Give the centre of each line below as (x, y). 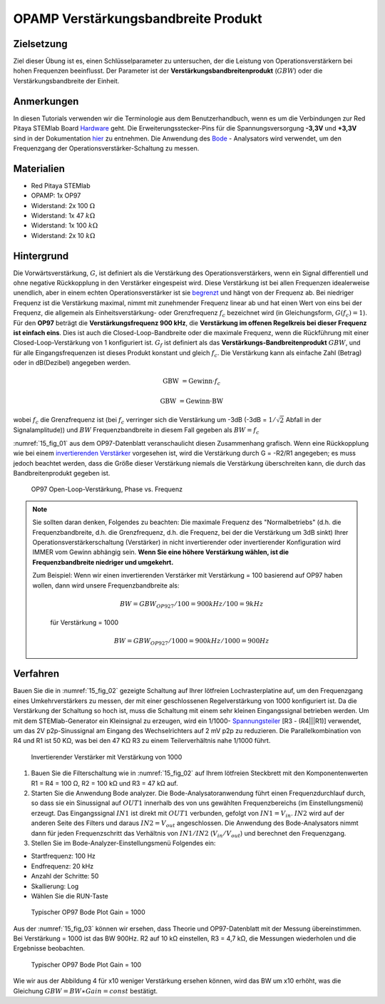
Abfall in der (303, 420)
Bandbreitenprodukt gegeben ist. (62, 473)
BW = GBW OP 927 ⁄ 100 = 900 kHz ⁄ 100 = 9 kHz (192, 605)
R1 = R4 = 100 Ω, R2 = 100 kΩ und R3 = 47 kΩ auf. (104, 783)
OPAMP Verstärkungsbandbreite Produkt (138, 19)
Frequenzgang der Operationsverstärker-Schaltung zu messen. (106, 148)
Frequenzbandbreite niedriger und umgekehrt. (103, 562)
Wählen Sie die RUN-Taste (70, 896)
